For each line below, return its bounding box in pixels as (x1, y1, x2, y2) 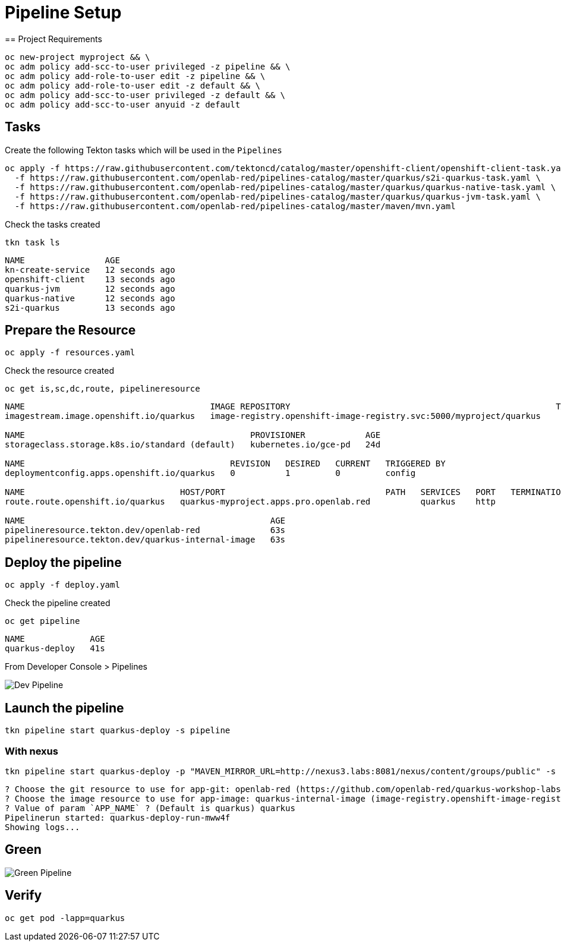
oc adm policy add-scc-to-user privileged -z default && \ (5, 90, 286, 100)
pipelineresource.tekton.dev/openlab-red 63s (5, 525, 286, 535)
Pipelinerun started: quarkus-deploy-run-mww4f (5, 812, 231, 822)
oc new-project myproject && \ (5, 52, 150, 62)
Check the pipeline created (5, 598, 111, 608)
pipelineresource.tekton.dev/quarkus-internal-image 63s (5, 535, 286, 545)
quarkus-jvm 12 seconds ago (5, 283, 175, 294)
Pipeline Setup (5, 2, 122, 23)
